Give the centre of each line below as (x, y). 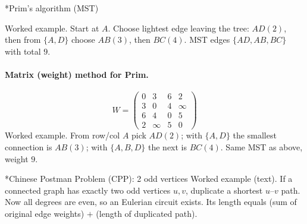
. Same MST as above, (261, 146)
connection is (29, 146)
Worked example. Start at (52, 28)
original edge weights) (45, 213)
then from (23, 40)
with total (23, 51)
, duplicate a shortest (224, 190)
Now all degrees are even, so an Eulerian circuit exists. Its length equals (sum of (151, 202)
